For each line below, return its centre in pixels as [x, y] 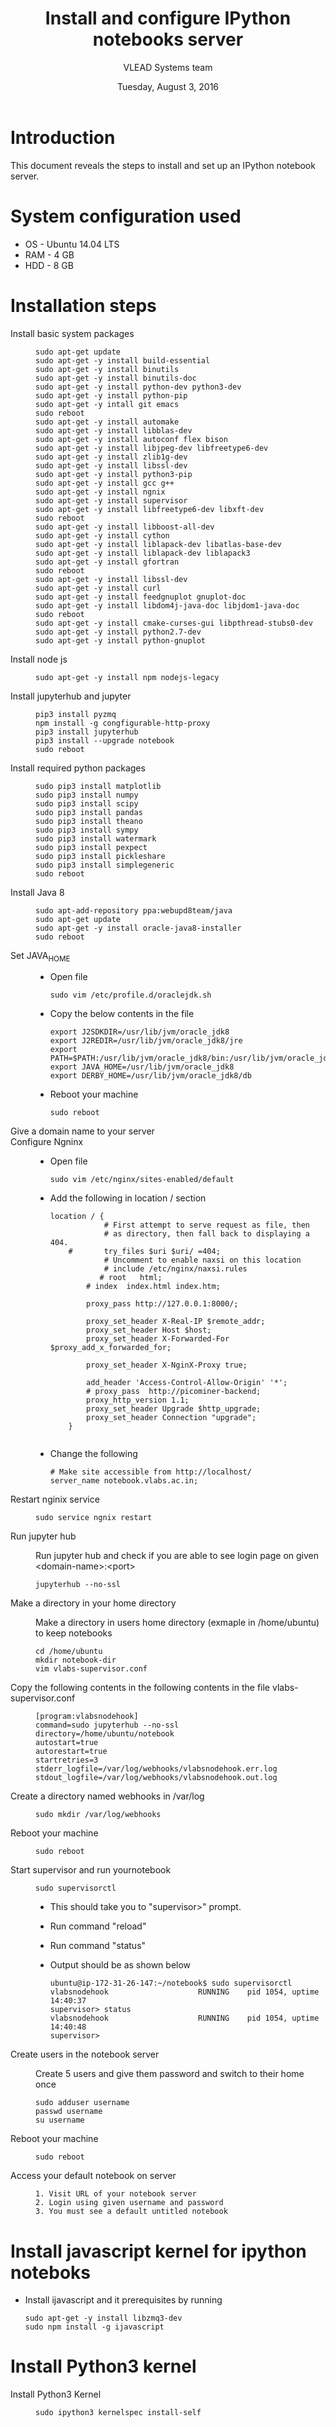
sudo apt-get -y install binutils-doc [116, 378]
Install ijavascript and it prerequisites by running [123, 2300]
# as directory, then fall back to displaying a [207, 1234]
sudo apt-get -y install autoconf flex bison [131, 439]
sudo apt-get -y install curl [98, 588]
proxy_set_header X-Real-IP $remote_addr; [176, 1322]
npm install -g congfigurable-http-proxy [123, 723]
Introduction [63, 137]
